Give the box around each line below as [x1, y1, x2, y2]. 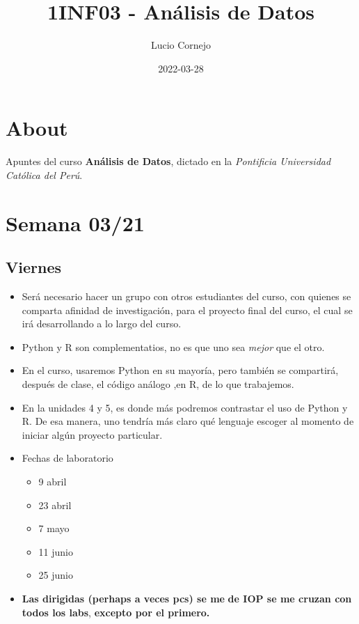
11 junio [38, 544, 73, 559]
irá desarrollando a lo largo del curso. [22, 316, 182, 331]
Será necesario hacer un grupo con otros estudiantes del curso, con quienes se [22, 289, 351, 304]
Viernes [6, 256, 61, 278]
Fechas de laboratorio [22, 451, 113, 465]
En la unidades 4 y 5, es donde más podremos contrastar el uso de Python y [22, 400, 348, 414]
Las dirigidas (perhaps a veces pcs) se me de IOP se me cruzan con [22, 591, 352, 605]
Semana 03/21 [6, 208, 145, 237]
